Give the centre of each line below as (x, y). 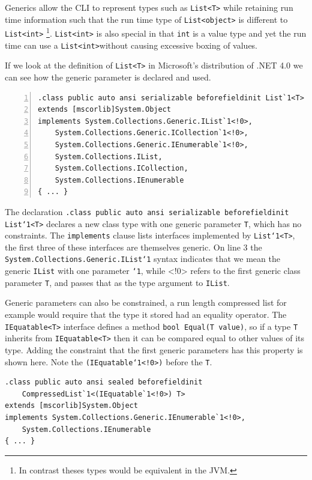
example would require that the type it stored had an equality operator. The (146, 314)
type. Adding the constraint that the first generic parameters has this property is (154, 349)
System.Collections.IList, (109, 156)
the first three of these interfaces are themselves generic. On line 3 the (133, 247)
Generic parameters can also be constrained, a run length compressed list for (146, 302)
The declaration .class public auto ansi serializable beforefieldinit (147, 211)
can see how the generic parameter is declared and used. (108, 77)
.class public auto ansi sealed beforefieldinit (104, 382)
